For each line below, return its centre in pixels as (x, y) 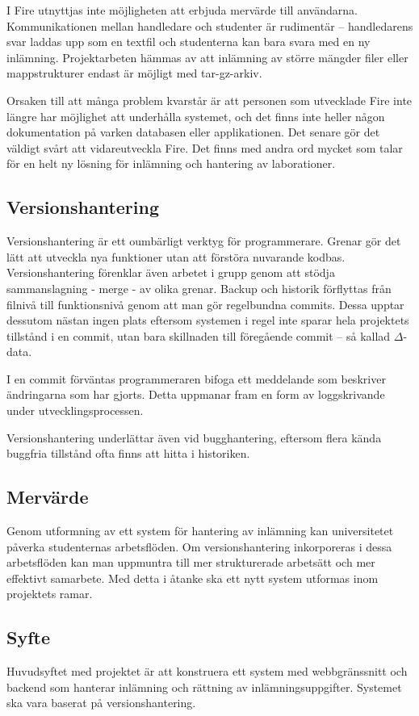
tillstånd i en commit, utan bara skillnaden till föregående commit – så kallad (199, 335)
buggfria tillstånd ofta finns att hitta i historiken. (128, 453)
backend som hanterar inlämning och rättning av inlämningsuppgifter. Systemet (204, 687)
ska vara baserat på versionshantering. (101, 703)
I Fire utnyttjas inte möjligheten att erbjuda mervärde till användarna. (182, 10)
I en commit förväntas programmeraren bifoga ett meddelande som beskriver (196, 378)
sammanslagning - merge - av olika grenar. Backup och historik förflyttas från (199, 288)
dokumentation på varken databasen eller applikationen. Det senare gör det (193, 132)
